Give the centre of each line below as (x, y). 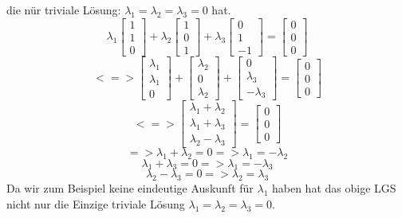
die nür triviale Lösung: (64, 10)
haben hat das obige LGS (334, 188)
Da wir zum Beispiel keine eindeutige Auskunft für (130, 188)
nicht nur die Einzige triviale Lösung (96, 203)
